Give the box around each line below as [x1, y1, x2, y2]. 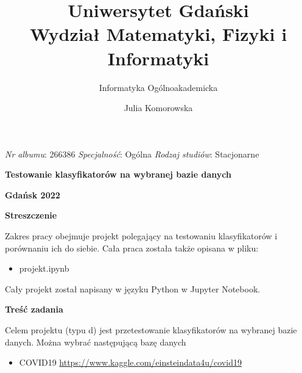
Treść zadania [5, 303, 63, 316]
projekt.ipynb [19, 262, 69, 275]
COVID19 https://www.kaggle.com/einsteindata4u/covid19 [19, 356, 242, 369]
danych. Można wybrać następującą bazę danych [5, 335, 186, 348]
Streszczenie [5, 209, 57, 222]
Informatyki [107, 45, 209, 70]
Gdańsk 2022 [5, 188, 60, 201]
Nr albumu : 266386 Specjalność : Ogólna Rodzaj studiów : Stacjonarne [5, 147, 259, 160]
